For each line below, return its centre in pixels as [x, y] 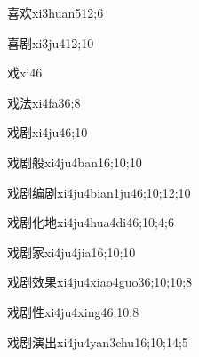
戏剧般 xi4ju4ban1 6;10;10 [75, 162]
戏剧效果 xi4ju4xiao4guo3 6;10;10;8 [100, 282]
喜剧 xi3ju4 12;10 [51, 42]
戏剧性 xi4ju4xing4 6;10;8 [73, 311]
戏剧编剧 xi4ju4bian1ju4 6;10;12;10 [99, 192]
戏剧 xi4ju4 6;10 [48, 132]
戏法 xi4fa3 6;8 [44, 102]
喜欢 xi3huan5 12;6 [56, 12]
